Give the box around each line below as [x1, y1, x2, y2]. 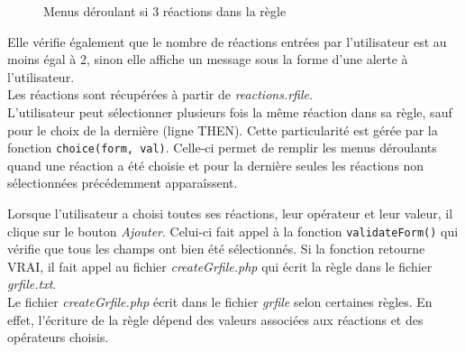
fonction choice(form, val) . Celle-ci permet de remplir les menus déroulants [7, 138, 437, 157]
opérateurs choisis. [7, 328, 109, 347]
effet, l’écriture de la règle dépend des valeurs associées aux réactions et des [7, 310, 424, 329]
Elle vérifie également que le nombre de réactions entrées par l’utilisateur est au [7, 32, 447, 51]
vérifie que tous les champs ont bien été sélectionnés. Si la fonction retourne [7, 239, 425, 258]
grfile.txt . [7, 274, 57, 293]
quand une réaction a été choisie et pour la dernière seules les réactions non [7, 155, 424, 174]
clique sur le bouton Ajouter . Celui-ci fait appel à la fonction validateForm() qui [7, 221, 459, 240]
